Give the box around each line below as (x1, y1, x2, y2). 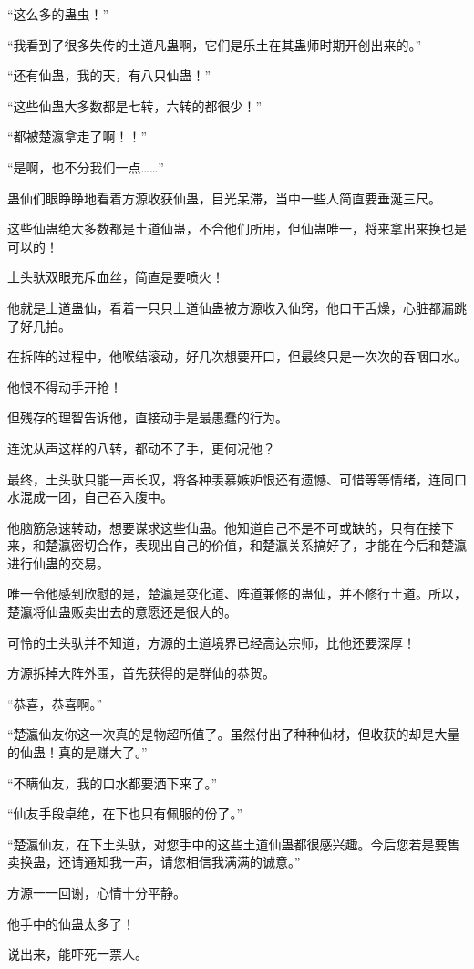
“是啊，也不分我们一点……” (7, 157, 164, 176)
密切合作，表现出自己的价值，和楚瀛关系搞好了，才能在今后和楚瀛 (70, 536, 467, 555)
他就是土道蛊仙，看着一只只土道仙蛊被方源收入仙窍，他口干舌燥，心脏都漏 (7, 297, 454, 317)
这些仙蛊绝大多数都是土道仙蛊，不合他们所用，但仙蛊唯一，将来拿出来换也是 (7, 219, 467, 238)
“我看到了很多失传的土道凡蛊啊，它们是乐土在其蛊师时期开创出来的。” (7, 35, 422, 54)
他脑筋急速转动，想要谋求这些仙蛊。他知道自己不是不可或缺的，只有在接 (7, 517, 441, 537)
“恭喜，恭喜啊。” (7, 693, 103, 713)
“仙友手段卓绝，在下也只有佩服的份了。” (7, 804, 243, 823)
